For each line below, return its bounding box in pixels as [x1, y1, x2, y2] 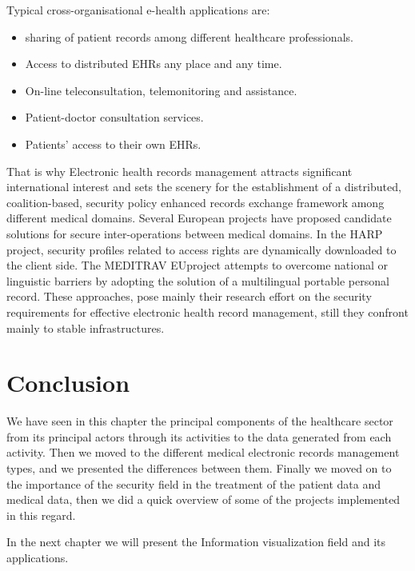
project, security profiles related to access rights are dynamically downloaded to [6, 241, 397, 258]
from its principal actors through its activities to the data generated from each [6, 428, 392, 445]
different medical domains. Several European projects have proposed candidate [6, 210, 392, 226]
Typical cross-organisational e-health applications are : [6, 2, 270, 18]
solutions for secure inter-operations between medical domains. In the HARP [6, 225, 383, 242]
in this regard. [6, 506, 76, 523]
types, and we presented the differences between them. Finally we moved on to [6, 460, 392, 476]
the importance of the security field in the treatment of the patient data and [6, 475, 381, 492]
